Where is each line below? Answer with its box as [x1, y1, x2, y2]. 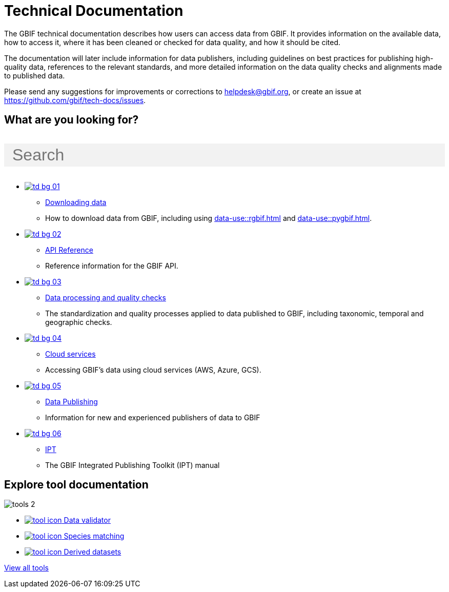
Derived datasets [64, 547, 121, 557]
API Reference [45, 245, 93, 254]
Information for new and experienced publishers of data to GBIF [45, 413, 260, 422]
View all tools [4, 563, 49, 573]
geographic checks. [45, 317, 112, 326]
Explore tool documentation [4, 478, 149, 492]
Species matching [64, 532, 125, 541]
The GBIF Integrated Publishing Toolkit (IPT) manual [45, 460, 220, 469]
